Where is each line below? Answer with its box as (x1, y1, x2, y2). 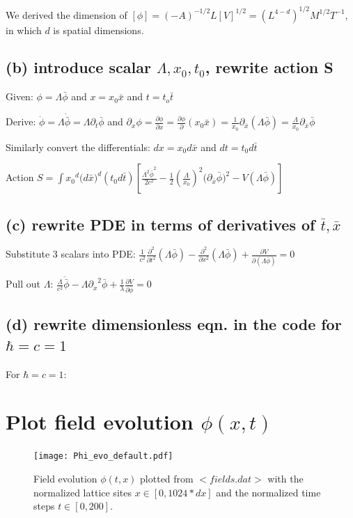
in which (6, 22, 42, 37)
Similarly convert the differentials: (6, 139, 150, 154)
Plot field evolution (6, 407, 194, 436)
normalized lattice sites (33, 485, 132, 499)
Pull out (6, 276, 40, 291)
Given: (6, 89, 33, 104)
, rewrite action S (205, 56, 334, 78)
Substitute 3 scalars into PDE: (6, 246, 136, 261)
